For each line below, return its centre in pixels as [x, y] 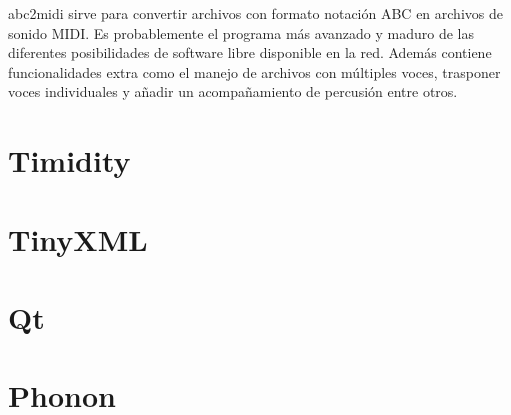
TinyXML [78, 238]
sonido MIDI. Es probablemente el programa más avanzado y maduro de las [241, 32]
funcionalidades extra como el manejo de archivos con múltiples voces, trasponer [254, 71]
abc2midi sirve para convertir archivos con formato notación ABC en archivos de [255, 13]
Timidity [69, 160]
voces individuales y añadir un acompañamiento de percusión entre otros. [233, 91]
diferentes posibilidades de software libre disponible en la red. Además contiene [250, 52]
